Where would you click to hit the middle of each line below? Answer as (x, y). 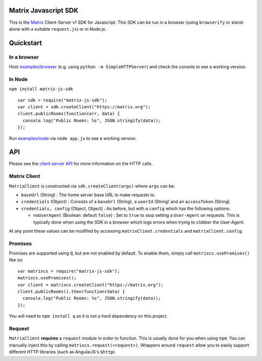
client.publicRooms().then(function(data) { (72, 292)
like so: (16, 260)
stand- (238, 22)
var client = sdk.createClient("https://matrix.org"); (84, 107)
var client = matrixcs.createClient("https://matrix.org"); (90, 285)
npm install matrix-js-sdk (41, 89)
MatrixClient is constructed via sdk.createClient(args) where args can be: (92, 186)
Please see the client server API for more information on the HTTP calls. (81, 164)
